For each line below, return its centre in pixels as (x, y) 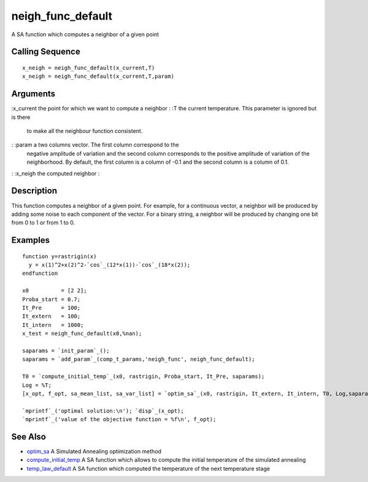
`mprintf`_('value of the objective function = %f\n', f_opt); (119, 419)
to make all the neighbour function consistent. (85, 131)
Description (34, 191)
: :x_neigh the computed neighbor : (56, 173)
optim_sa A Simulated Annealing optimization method (94, 451)
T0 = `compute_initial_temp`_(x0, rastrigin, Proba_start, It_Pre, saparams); (144, 377)
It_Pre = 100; (52, 308)
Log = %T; (37, 385)
